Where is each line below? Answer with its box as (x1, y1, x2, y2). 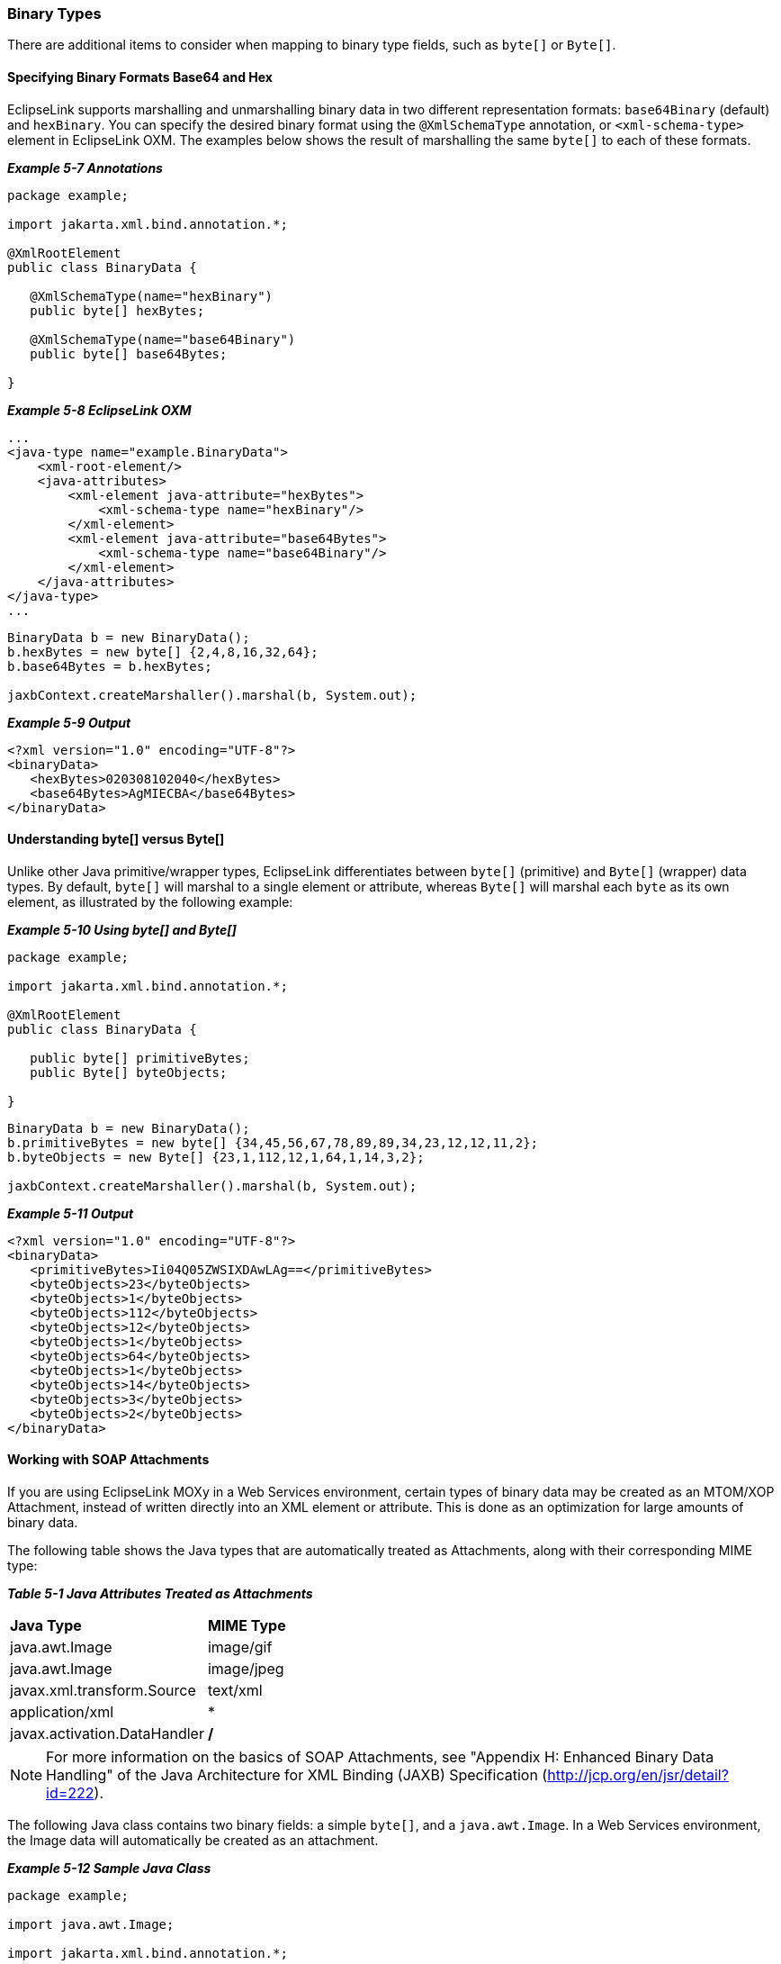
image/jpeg (207, 1660, 284, 1679)
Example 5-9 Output (7, 714, 131, 730)
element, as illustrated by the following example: (7, 893, 293, 910)
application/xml (10, 1703, 114, 1722)
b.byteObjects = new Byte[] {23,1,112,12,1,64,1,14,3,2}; (7, 1149, 425, 1164)
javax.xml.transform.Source (10, 1681, 196, 1700)
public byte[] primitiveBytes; (30, 1050, 250, 1065)
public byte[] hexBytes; (30, 303, 205, 318)
